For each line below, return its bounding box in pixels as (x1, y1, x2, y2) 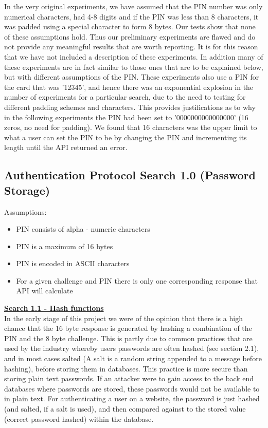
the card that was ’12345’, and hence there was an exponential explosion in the (4, 81, 254, 92)
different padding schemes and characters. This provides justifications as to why (4, 101, 256, 112)
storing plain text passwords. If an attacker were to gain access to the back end (4, 373, 254, 384)
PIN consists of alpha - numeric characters (16, 224, 150, 234)
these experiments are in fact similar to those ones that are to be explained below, (4, 61, 263, 72)
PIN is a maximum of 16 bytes (16, 240, 113, 251)
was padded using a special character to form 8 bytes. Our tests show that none (4, 21, 256, 32)
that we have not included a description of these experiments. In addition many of (4, 51, 263, 62)
